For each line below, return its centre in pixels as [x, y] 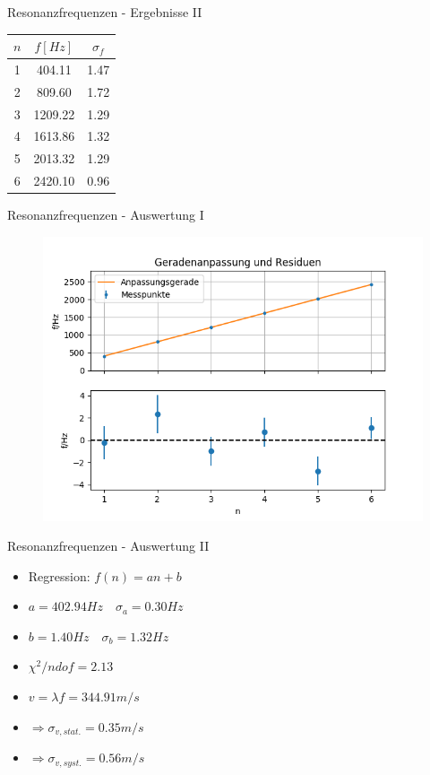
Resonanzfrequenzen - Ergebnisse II [105, 12]
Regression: [59, 575]
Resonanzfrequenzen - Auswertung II [108, 546]
